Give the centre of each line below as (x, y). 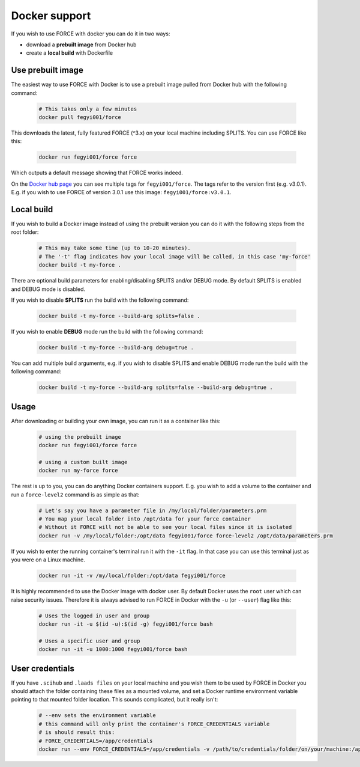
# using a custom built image (83, 462)
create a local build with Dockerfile (70, 53)
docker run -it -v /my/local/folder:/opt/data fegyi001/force (132, 576)
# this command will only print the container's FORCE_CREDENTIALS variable (154, 724)
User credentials (43, 668)
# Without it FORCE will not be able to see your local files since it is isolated (165, 527)
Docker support (51, 16)
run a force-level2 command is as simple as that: (75, 494)
